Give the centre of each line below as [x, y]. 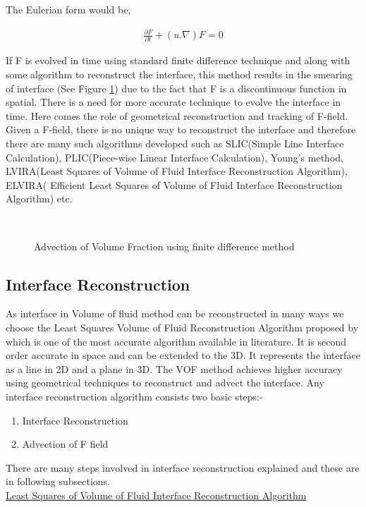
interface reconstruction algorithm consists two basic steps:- [134, 396]
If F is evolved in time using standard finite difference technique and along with [178, 60]
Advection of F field [65, 444]
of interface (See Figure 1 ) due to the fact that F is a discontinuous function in [176, 88]
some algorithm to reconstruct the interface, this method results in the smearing [179, 74]
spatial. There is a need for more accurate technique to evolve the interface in [173, 102]
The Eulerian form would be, [68, 9]
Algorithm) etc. [39, 198]
